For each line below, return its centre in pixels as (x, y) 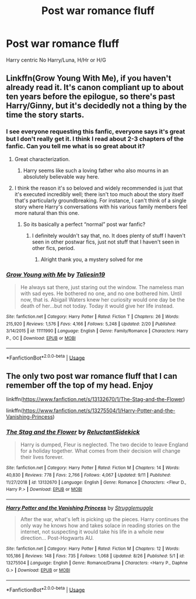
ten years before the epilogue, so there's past (90, 97)
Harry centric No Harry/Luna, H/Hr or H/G (56, 60)
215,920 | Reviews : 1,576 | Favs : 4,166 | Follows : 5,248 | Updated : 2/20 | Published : (91, 324)
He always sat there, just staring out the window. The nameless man (102, 287)
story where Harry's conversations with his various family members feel (101, 207)
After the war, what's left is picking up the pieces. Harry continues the (104, 519)
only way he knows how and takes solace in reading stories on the (100, 525)
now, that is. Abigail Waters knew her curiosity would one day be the (102, 299)
